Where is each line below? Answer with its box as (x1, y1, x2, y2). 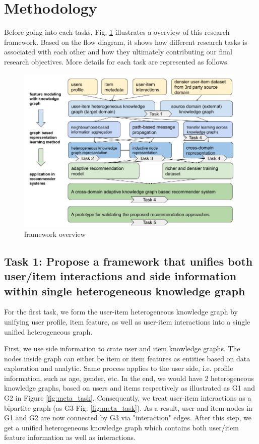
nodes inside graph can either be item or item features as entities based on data (4, 353, 250, 363)
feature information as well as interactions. (4, 432, 136, 442)
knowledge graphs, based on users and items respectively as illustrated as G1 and (4, 383, 255, 393)
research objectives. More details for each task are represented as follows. (4, 56, 229, 67)
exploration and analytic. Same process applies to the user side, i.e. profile (4, 363, 233, 373)
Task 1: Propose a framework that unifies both (4, 253, 253, 269)
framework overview (24, 228, 86, 239)
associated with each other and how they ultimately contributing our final (4, 46, 232, 57)
